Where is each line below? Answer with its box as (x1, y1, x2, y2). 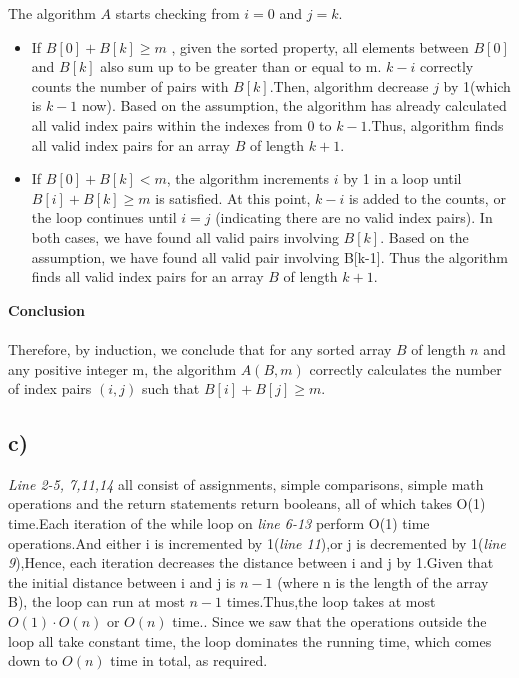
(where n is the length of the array (277, 571, 489, 592)
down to (8, 650, 58, 671)
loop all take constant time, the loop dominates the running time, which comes (8, 630, 492, 651)
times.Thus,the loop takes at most (226, 591, 436, 612)
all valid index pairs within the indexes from (31, 114, 303, 135)
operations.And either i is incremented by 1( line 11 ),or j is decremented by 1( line (8, 532, 506, 553)
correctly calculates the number (309, 358, 502, 379)
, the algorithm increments (166, 168, 330, 189)
